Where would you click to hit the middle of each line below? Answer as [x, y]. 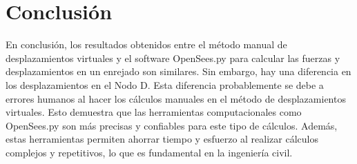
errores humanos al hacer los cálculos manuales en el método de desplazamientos [176, 98]
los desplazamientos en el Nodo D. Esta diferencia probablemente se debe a [165, 84]
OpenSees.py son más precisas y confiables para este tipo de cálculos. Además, [172, 125]
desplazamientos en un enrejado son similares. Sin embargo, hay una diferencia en [178, 71]
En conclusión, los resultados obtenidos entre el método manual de [146, 44]
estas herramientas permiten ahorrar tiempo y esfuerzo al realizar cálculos [162, 139]
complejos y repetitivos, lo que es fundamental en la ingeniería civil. [149, 152]
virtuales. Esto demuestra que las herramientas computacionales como [154, 112]
